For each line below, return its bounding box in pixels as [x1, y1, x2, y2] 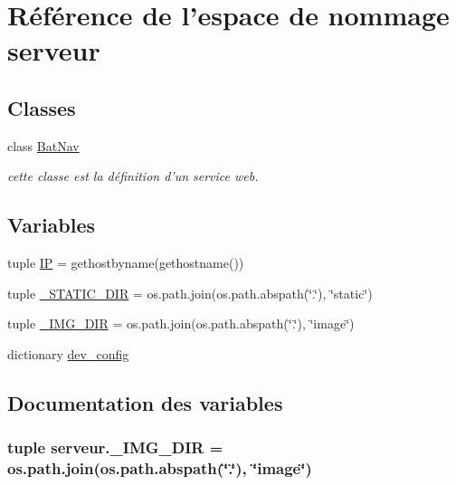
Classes [7, 93, 76, 121]
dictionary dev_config [7, 344, 129, 363]
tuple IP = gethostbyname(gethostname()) [7, 253, 244, 272]
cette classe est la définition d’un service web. [7, 166, 259, 185]
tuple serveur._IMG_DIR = [7, 436, 223, 459]
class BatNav [7, 136, 80, 155]
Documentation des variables [7, 388, 283, 416]
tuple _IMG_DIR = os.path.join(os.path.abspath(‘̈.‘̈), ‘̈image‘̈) [7, 314, 355, 333]
